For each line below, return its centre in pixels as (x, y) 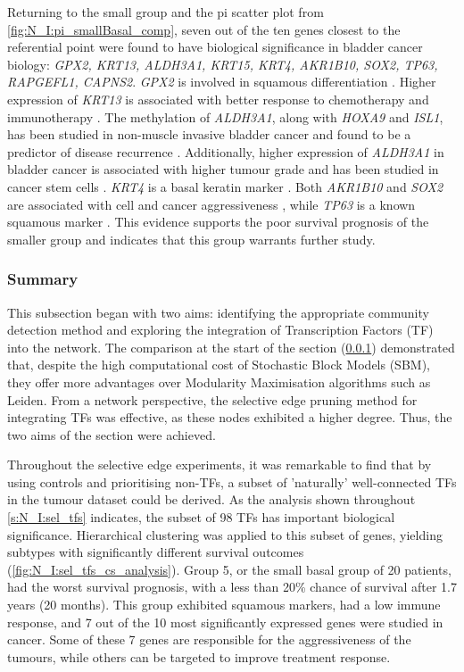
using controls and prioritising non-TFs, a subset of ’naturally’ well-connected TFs (232, 481)
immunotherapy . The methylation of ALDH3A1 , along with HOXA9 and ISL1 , (225, 116)
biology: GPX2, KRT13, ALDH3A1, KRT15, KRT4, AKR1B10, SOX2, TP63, (223, 64)
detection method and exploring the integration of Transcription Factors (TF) (220, 330)
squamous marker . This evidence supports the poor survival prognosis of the (218, 222)
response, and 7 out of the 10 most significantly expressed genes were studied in (225, 622)
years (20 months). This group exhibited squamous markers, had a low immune (224, 605)
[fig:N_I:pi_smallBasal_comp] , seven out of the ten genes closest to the (204, 29)
